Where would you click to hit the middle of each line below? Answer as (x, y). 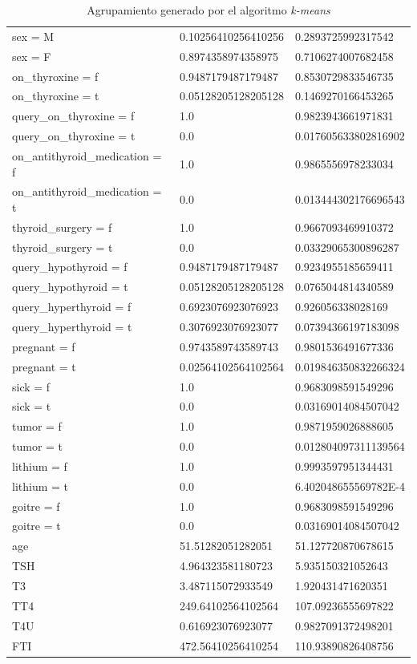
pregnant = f (44, 346)
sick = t (32, 406)
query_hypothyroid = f (70, 267)
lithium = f (40, 466)
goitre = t (36, 526)
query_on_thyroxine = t (74, 136)
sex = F (32, 56)
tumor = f (37, 426)
